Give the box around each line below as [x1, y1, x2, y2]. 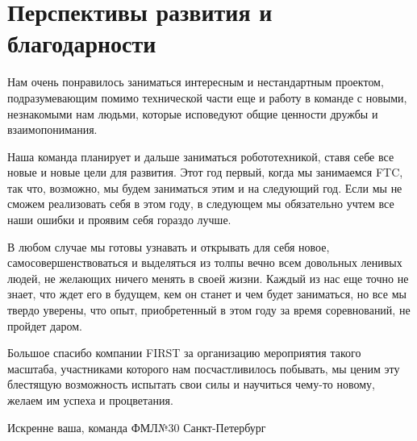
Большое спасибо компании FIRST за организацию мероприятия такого [7, 344, 361, 361]
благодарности [7, 27, 156, 60]
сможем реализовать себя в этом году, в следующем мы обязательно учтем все [7, 195, 394, 212]
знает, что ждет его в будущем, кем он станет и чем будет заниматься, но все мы [7, 285, 407, 302]
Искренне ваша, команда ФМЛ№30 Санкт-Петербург [7, 418, 266, 435]
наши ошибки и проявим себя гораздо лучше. [7, 211, 231, 228]
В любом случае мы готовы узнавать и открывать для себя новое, [7, 238, 330, 255]
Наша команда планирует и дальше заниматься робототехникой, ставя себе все [7, 148, 394, 164]
